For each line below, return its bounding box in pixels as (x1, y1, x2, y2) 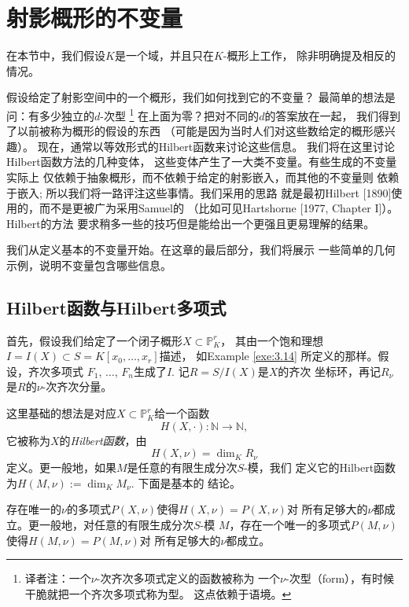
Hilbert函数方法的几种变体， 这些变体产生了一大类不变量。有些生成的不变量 (6, 153, 397, 170)
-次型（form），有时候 (285, 570, 395, 587)
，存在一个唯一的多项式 (229, 517, 351, 533)
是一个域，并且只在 (114, 47, 214, 64)
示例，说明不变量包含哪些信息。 (6, 256, 171, 273)
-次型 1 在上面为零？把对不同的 (100, 105, 260, 123)
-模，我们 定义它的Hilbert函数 (244, 459, 396, 476)
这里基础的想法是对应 (6, 405, 116, 421)
